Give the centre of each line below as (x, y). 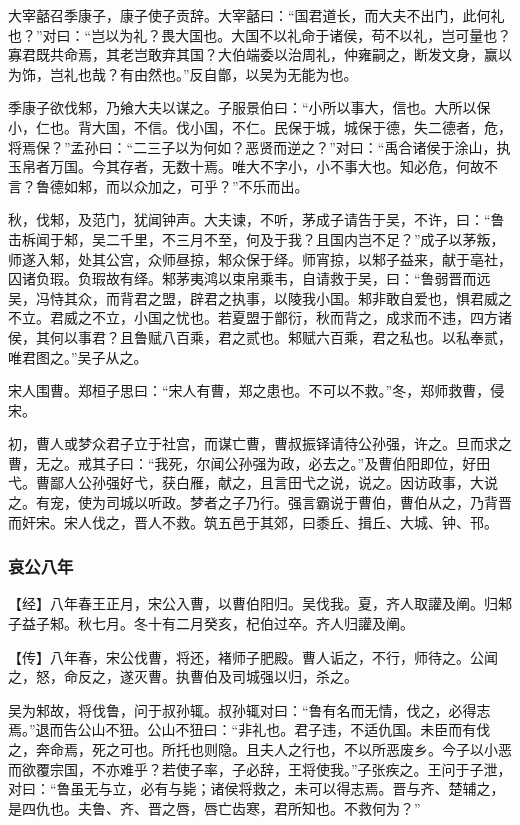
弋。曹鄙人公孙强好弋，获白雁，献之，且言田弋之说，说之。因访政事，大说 (253, 482)
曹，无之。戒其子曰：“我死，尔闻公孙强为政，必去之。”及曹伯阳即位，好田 (249, 462)
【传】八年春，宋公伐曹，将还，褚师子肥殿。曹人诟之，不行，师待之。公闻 (253, 656)
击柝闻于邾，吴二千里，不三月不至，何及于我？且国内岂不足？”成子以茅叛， (256, 238)
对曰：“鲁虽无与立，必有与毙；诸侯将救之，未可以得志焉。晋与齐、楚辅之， (256, 788)
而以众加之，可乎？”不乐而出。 (207, 185)
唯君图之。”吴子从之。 (78, 356)
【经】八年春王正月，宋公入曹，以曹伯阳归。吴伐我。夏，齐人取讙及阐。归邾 (260, 603)
